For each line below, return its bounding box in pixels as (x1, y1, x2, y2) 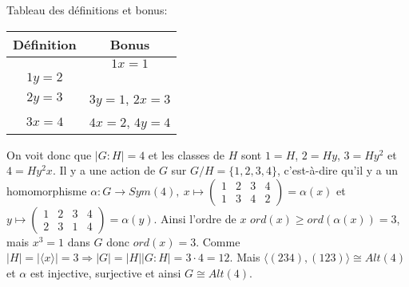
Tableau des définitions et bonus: (6, 2, 168, 18)
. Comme (196, 233, 240, 250)
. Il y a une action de (52, 162, 156, 179)
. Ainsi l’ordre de (153, 210, 236, 226)
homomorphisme (6, 182, 87, 199)
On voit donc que (6, 146, 92, 163)
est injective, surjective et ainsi (30, 264, 181, 281)
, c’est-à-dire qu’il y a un (277, 162, 399, 179)
